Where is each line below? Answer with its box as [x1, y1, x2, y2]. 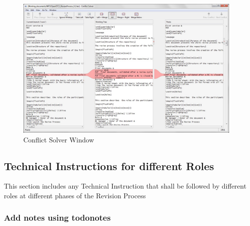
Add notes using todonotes [4, 211, 111, 223]
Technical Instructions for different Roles [4, 158, 214, 173]
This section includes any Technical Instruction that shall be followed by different [4, 181, 247, 191]
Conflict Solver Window [23, 134, 94, 144]
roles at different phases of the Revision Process [4, 190, 146, 200]
